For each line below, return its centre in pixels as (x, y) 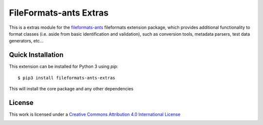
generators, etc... (26, 41)
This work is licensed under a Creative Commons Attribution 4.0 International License (95, 114)
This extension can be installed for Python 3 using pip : (64, 66)
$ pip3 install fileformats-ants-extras (66, 78)
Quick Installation (36, 55)
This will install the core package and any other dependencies (71, 89)
